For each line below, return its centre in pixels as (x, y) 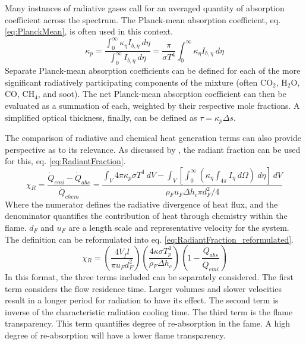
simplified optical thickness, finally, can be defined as (101, 117)
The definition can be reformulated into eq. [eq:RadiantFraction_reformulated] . (149, 239)
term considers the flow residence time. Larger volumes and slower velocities (143, 288)
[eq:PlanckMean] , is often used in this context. (89, 31)
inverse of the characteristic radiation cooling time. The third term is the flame (149, 311)
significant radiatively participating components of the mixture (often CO (139, 82)
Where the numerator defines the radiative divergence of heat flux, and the (141, 204)
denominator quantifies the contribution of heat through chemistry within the (146, 216)
